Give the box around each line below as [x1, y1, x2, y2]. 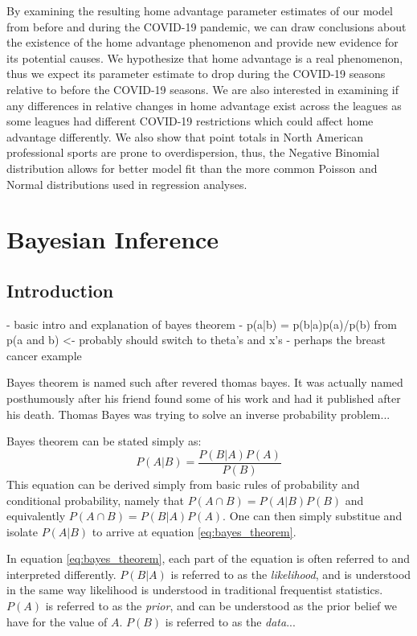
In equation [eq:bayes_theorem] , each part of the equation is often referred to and [6, 550, 411, 567]
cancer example [6, 347, 82, 363]
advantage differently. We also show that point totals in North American [6, 128, 364, 145]
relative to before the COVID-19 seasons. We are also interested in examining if [6, 80, 399, 97]
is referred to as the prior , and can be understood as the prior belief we [45, 597, 397, 614]
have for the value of [6, 613, 108, 630]
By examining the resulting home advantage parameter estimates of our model [6, 2, 393, 18]
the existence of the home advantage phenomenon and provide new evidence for [6, 34, 399, 51]
